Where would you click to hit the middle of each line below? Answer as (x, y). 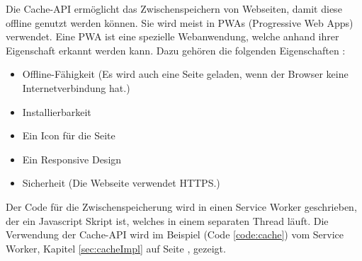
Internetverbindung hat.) (76, 87)
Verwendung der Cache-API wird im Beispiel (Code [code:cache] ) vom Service (175, 234)
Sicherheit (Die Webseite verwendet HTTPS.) (121, 183)
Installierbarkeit (57, 111)
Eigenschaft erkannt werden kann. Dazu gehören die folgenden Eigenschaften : (176, 50)
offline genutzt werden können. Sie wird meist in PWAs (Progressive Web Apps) (180, 22)
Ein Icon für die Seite (69, 135)
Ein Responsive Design (72, 159)
